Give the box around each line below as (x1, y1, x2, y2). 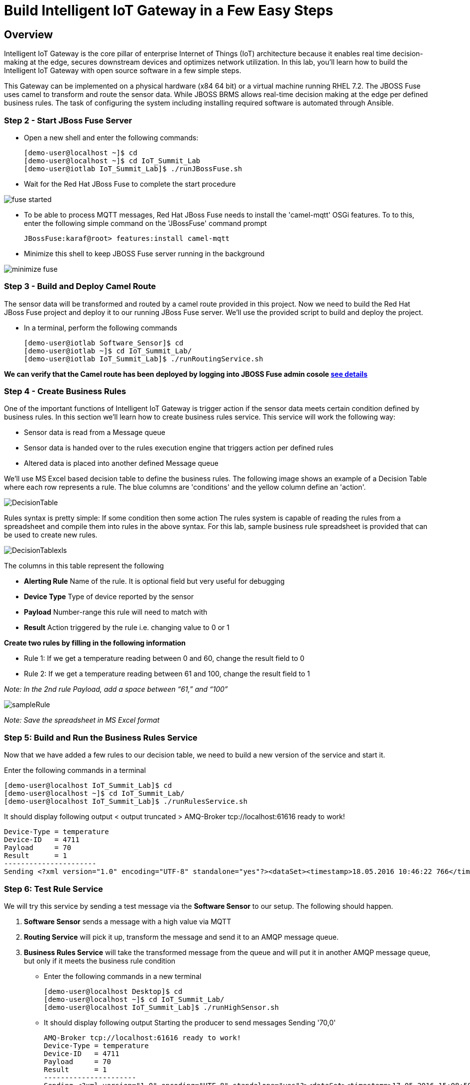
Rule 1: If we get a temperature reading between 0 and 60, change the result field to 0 (24, 654, 305, 663)
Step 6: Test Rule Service (4, 883, 103, 894)
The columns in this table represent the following (4, 561, 164, 570)
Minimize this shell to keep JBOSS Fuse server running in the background (24, 249, 265, 258)
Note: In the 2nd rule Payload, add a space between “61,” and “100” (4, 685, 228, 694)
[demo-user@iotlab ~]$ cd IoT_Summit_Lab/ (24, 346, 192, 355)
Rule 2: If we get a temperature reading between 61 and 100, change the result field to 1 (24, 669, 310, 678)
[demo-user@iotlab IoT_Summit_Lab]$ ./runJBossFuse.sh (24, 164, 242, 173)
